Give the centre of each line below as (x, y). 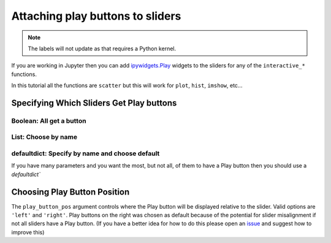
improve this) (28, 232)
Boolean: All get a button (49, 121)
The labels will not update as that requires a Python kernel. (102, 48)
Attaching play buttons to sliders (96, 16)
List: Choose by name (44, 137)
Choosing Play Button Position (70, 192)
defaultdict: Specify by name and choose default (86, 153)
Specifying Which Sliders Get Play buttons (94, 103)
